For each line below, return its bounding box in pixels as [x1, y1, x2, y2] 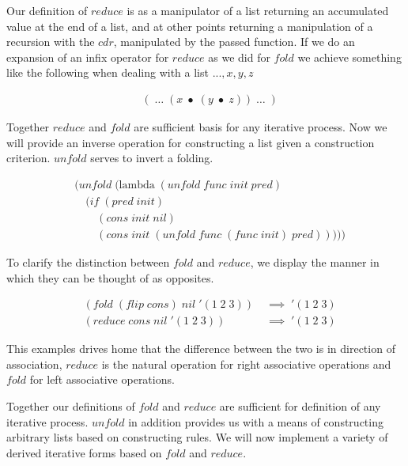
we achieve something [297, 48, 402, 65]
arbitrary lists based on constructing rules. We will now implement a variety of [6, 429, 388, 445]
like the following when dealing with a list [6, 64, 209, 81]
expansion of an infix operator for [6, 48, 169, 65]
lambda [119, 179, 155, 191]
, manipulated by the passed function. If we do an [113, 33, 355, 50]
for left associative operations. [29, 371, 175, 388]
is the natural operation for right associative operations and [101, 355, 391, 372]
